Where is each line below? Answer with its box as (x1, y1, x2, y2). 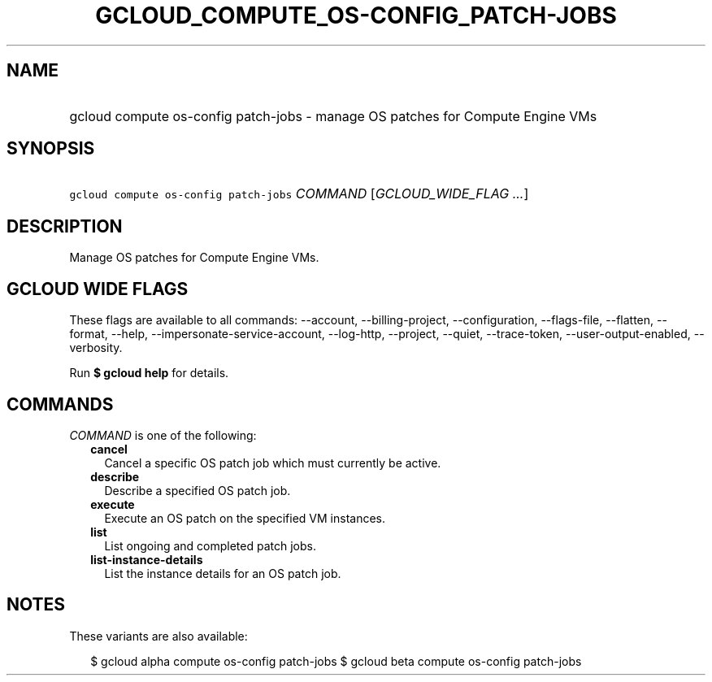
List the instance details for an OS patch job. (104, 566, 341, 580)
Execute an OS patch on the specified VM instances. (104, 510, 386, 525)
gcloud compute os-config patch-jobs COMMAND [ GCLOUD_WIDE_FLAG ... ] (69, 185, 529, 202)
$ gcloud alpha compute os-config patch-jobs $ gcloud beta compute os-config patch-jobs (90, 654, 582, 668)
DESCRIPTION (7, 215, 123, 237)
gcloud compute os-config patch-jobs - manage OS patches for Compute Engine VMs (69, 107, 597, 124)
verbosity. (69, 341, 123, 355)
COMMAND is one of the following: (69, 428, 257, 442)
